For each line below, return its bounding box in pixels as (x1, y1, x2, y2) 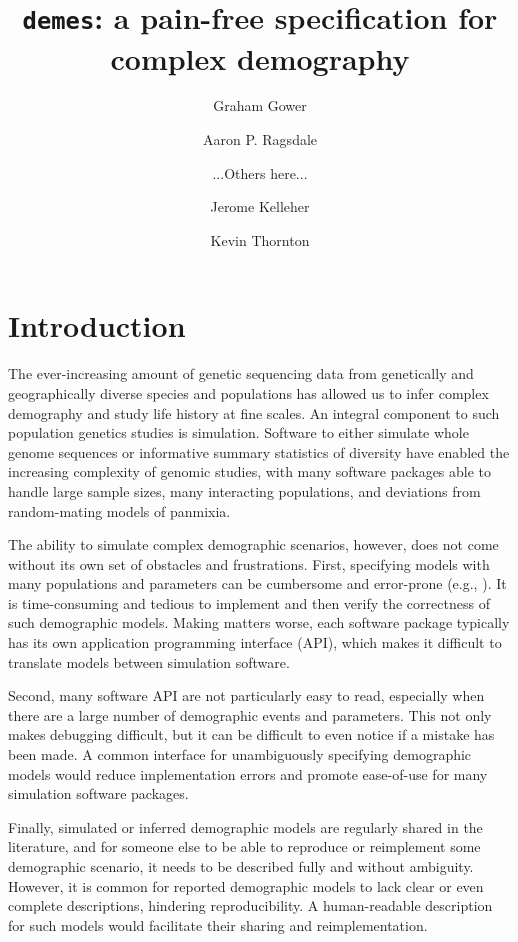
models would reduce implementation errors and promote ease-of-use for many (8, 763, 488, 784)
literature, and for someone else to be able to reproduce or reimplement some (8, 836, 481, 857)
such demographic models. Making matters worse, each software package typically (8, 612, 510, 633)
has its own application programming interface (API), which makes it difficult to (8, 632, 502, 653)
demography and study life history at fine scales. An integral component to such (8, 402, 500, 423)
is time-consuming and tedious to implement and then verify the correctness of (8, 592, 490, 613)
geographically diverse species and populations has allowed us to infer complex (8, 382, 489, 403)
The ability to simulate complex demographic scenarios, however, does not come (8, 534, 499, 555)
